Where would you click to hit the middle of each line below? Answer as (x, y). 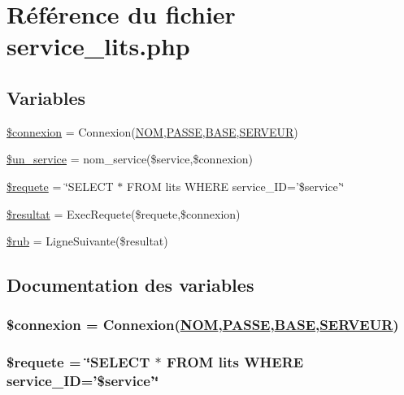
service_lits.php (98, 46)
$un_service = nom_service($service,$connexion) (130, 159)
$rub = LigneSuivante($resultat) (87, 241)
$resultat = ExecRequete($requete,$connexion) (124, 213)
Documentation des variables (130, 285)
